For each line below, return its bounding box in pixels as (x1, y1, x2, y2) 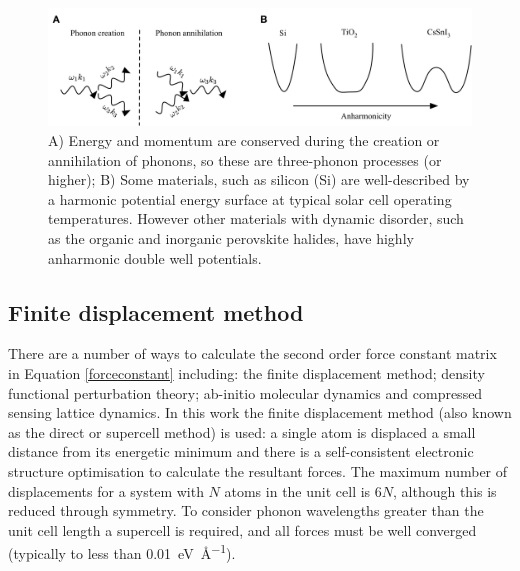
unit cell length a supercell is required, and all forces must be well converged (8, 519, 477, 540)
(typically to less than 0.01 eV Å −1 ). (8, 540, 236, 563)
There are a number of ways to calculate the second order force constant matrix (8, 343, 497, 364)
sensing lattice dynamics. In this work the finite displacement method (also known (8, 402, 512, 423)
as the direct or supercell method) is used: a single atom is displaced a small (8, 421, 476, 442)
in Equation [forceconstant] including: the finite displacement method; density (8, 362, 485, 383)
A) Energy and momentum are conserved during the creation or (48, 130, 440, 151)
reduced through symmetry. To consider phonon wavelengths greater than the (8, 500, 484, 521)
